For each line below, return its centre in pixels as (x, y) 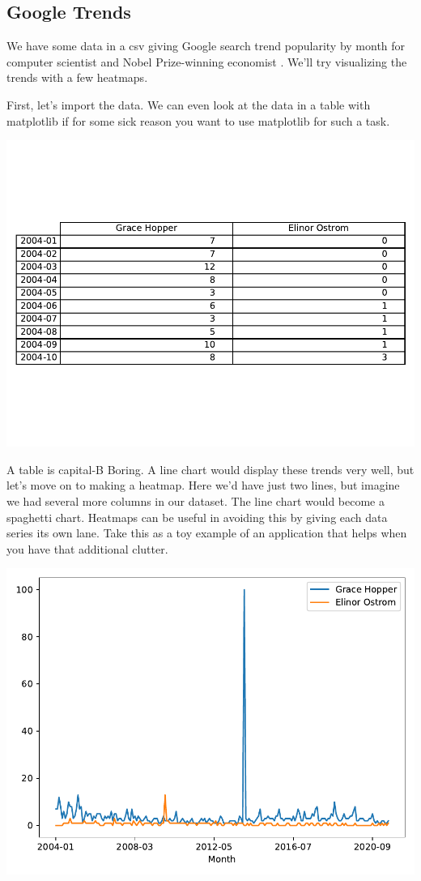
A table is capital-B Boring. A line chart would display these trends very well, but (210, 469)
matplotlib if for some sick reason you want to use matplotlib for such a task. (198, 120)
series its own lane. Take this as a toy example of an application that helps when (207, 533)
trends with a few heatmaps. (77, 77)
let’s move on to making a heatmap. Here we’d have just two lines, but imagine (203, 485)
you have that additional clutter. (87, 548)
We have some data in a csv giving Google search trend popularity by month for (206, 46)
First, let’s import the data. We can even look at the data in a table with (189, 104)
